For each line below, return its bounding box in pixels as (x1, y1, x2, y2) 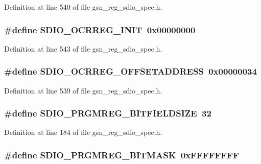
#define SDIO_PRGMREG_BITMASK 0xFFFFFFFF (4, 148, 239, 161)
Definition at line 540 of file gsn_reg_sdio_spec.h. (4, 2, 162, 12)
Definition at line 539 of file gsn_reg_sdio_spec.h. (4, 85, 162, 96)
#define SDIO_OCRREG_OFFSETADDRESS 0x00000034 (4, 65, 257, 78)
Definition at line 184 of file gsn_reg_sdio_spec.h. (4, 127, 162, 137)
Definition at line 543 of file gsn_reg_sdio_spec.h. (4, 43, 162, 54)
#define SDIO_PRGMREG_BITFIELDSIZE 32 (4, 107, 211, 120)
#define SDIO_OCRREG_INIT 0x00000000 (4, 23, 196, 36)
